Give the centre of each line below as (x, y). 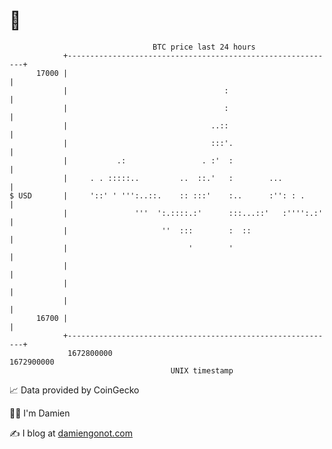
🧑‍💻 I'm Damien (40, 413)
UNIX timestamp (202, 370)
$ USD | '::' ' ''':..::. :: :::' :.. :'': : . (157, 195)
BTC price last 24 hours (204, 47)
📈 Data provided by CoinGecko (74, 390)
